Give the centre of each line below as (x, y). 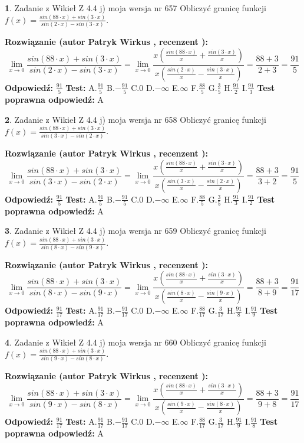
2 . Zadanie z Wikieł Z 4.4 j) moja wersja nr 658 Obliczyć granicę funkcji (136, 119)
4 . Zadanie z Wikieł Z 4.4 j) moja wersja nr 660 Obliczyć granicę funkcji (136, 342)
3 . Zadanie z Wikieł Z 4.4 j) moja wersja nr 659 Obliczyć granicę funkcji (136, 231)
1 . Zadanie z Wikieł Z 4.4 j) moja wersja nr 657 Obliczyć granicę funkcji (136, 8)
